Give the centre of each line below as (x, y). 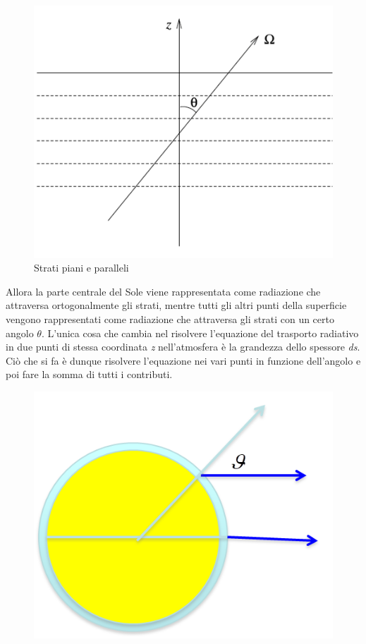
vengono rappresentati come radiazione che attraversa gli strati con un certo (170, 319)
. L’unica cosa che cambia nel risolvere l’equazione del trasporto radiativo (200, 333)
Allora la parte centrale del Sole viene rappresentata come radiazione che (163, 291)
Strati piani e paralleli (81, 268)
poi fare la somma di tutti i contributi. (89, 374)
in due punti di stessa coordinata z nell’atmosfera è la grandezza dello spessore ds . (183, 347)
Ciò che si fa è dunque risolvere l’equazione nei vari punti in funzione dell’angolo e (183, 360)
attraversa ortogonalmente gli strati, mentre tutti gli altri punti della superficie (176, 305)
